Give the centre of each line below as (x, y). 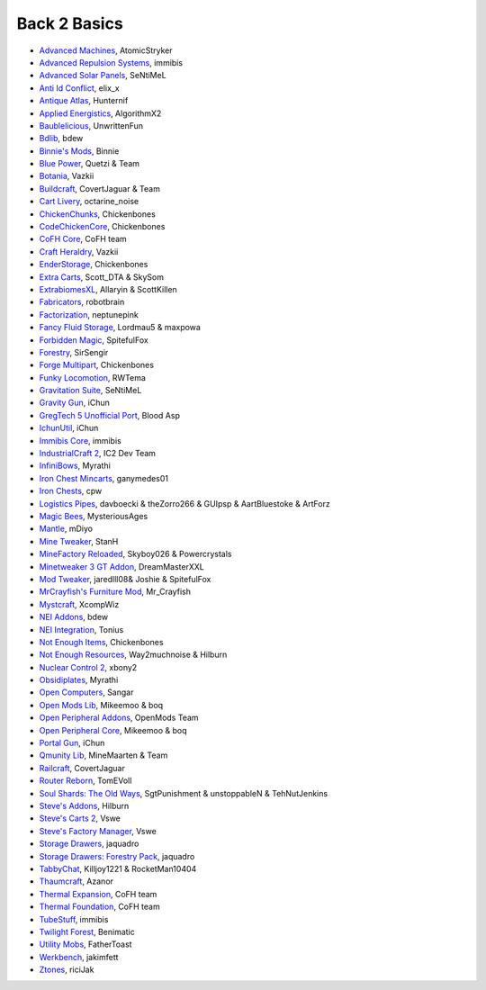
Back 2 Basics (70, 23)
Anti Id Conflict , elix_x (80, 88)
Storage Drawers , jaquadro (89, 844)
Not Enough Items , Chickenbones (101, 642)
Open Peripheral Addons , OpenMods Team (119, 718)
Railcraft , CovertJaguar (82, 768)
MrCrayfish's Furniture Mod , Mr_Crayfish (115, 592)
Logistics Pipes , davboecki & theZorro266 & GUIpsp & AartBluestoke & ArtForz (184, 503)
